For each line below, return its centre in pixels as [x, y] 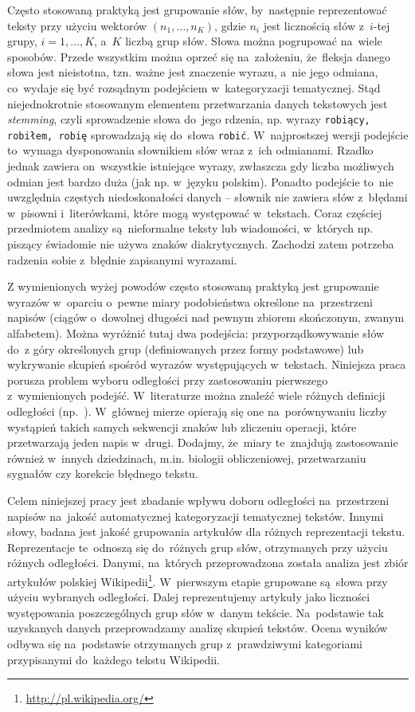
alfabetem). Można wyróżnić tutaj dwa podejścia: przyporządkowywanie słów [196, 333]
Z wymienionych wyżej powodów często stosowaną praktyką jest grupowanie [193, 286]
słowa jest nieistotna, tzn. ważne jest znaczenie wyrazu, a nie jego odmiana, [193, 72]
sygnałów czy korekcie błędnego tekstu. [103, 473]
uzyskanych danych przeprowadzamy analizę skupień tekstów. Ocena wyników [198, 628]
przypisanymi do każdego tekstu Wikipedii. [114, 659]
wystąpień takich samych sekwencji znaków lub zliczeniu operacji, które [182, 426]
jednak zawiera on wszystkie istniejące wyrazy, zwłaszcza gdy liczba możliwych [201, 166]
